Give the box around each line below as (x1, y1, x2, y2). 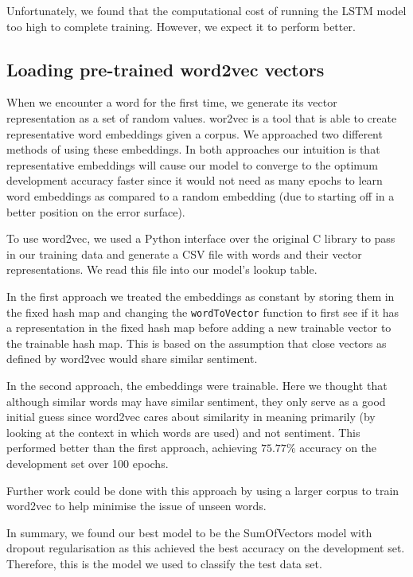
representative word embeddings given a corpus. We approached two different (6, 125, 383, 142)
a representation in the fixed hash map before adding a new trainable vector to (6, 319, 392, 336)
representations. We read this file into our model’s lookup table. (6, 261, 318, 278)
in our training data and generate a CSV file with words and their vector (6, 245, 362, 262)
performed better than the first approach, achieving (6, 439, 258, 456)
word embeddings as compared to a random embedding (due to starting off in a (6, 187, 395, 204)
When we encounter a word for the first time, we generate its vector (6, 94, 337, 111)
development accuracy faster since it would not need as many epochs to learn (6, 172, 383, 189)
